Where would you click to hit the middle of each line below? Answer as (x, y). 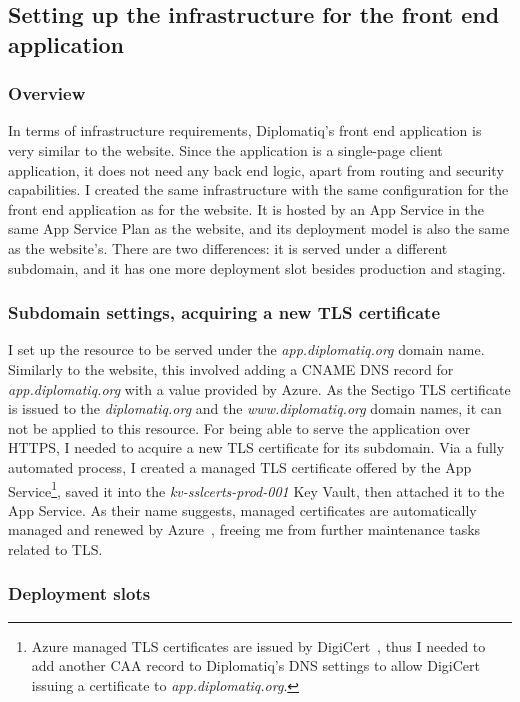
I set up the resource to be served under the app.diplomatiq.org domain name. (246, 349)
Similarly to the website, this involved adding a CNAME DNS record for (231, 368)
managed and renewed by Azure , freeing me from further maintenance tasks (244, 529)
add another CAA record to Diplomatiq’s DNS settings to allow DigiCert (255, 665)
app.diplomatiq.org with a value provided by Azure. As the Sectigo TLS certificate (259, 388)
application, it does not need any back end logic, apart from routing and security (256, 169)
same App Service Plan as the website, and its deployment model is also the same (259, 228)
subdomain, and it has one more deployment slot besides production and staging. (257, 267)
